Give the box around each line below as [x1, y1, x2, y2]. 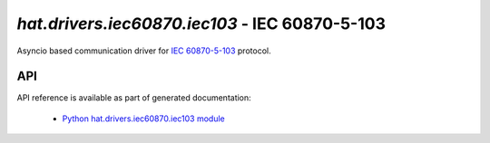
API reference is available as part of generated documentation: [16, 92, 251, 103]
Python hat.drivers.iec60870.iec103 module [62, 113, 226, 124]
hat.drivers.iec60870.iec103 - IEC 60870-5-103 [16, 14, 386, 33]
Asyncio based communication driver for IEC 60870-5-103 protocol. [16, 45, 271, 56]
